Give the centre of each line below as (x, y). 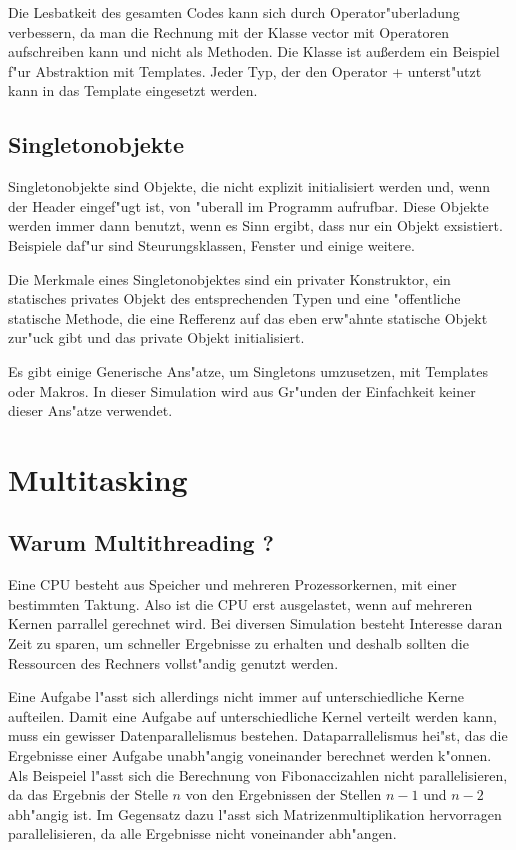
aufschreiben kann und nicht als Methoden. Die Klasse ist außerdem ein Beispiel (254, 51)
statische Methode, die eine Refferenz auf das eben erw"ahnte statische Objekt (248, 317)
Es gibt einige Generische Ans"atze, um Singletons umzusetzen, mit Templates (248, 370)
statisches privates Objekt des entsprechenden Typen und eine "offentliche (234, 298)
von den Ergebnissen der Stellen (283, 794)
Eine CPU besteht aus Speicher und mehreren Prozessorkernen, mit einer (232, 584)
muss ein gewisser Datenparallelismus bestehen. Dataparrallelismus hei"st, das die (258, 735)
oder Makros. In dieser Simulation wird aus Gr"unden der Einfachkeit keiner (242, 390)
